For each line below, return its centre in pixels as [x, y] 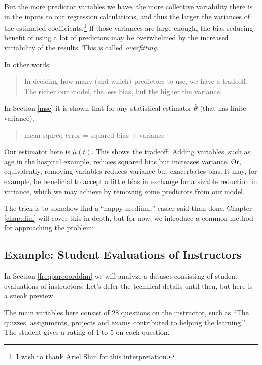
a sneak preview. [30, 295]
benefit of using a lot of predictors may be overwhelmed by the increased [116, 37]
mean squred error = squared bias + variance [94, 134]
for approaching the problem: [49, 227]
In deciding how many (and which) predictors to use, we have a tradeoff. [136, 81]
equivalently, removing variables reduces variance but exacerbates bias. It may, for [131, 171]
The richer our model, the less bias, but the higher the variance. [123, 91]
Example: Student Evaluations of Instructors [123, 255]
